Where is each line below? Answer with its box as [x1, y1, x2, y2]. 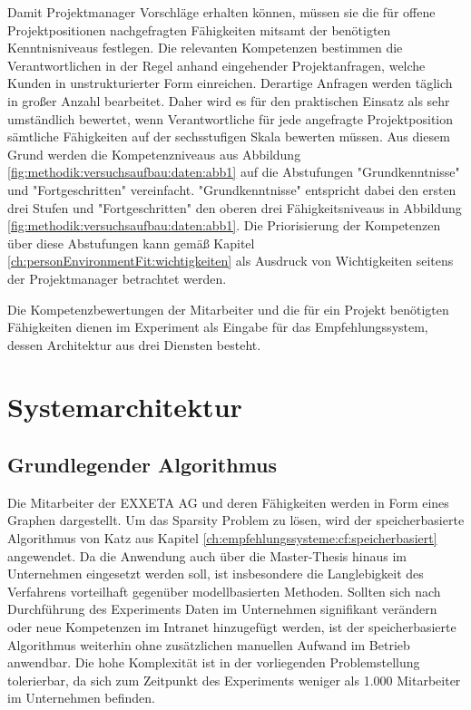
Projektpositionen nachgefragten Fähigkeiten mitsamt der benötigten [7, 20, 391, 39]
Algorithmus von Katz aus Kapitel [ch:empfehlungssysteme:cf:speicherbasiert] [7, 529, 437, 548]
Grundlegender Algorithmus [7, 451, 277, 479]
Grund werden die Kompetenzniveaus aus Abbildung [7, 144, 301, 163]
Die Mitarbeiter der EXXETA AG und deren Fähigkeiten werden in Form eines [7, 492, 449, 511]
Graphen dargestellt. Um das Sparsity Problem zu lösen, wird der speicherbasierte [7, 511, 465, 530]
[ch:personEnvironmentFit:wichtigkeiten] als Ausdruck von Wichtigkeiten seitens [7, 251, 454, 270]
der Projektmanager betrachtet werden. [7, 268, 227, 287]
